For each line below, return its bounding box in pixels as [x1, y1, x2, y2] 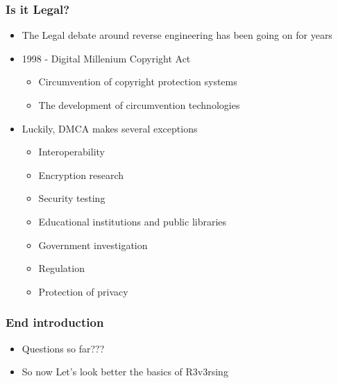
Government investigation [38, 237, 148, 252]
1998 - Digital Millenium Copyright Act [22, 51, 191, 65]
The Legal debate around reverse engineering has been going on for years [22, 28, 332, 42]
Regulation [38, 261, 85, 275]
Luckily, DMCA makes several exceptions [22, 121, 198, 135]
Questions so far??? [22, 341, 105, 355]
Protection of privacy [38, 284, 128, 298]
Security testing [38, 191, 105, 205]
